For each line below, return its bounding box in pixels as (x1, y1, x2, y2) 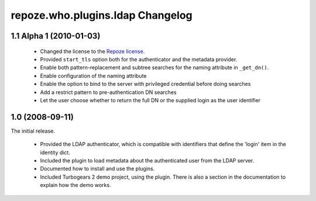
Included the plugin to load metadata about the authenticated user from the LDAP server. (40, 157, 255, 164)
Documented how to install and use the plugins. (40, 165, 155, 172)
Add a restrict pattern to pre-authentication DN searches (40, 88, 177, 96)
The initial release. (11, 127, 55, 134)
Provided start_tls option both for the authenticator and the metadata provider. (40, 56, 238, 63)
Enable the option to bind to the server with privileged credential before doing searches (40, 81, 251, 88)
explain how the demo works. (40, 182, 111, 189)
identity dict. (40, 149, 70, 156)
